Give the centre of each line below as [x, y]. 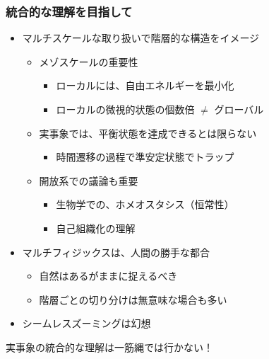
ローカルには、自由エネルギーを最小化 [145, 85]
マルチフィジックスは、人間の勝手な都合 [116, 252]
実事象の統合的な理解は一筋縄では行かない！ [109, 347]
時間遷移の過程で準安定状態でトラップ [145, 157]
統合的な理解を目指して [69, 11]
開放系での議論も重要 [89, 180]
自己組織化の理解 [96, 228]
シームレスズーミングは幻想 [86, 323]
